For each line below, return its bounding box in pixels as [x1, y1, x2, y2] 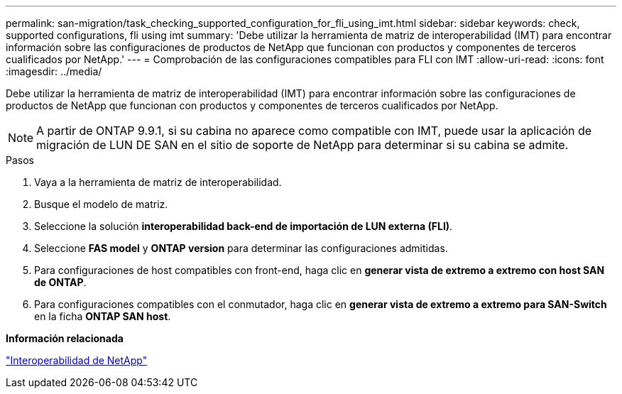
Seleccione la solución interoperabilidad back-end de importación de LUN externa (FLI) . [34, 220, 453, 232]
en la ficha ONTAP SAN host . [34, 310, 171, 322]
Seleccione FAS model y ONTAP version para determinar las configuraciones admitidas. [34, 242, 448, 254]
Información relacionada [6, 332, 124, 344]
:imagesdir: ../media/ [6, 65, 102, 77]
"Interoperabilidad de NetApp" [6, 354, 148, 366]
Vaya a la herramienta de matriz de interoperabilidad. [34, 176, 282, 188]
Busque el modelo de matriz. [34, 198, 168, 210]
